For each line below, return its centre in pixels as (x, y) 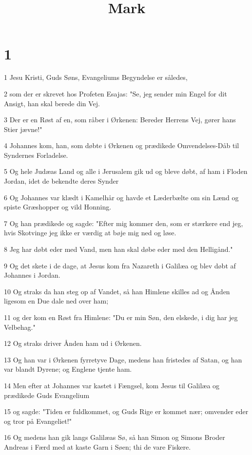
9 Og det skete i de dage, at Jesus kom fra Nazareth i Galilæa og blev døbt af (120, 265)
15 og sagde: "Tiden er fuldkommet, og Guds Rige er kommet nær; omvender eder (126, 411)
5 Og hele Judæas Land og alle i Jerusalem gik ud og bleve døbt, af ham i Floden (126, 171)
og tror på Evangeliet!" (38, 421)
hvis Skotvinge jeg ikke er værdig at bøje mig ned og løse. (90, 233)
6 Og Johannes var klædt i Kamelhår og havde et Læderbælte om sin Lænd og (121, 197)
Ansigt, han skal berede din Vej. (52, 103)
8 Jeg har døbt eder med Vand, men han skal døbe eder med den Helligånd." (118, 249)
